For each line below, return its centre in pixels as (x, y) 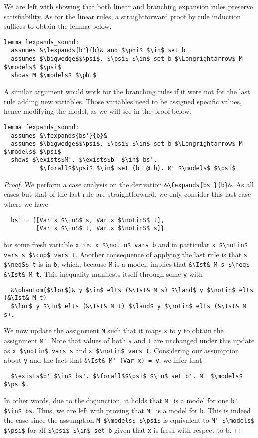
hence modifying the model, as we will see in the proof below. (98, 111)
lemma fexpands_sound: (42, 127)
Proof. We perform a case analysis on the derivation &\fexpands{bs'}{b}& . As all (129, 184)
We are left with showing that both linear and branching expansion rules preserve (129, 6)
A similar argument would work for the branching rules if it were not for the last (127, 91)
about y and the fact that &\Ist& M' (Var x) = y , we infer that (103, 360)
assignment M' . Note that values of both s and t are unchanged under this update (129, 340)
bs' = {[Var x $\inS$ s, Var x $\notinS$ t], (88, 220)
